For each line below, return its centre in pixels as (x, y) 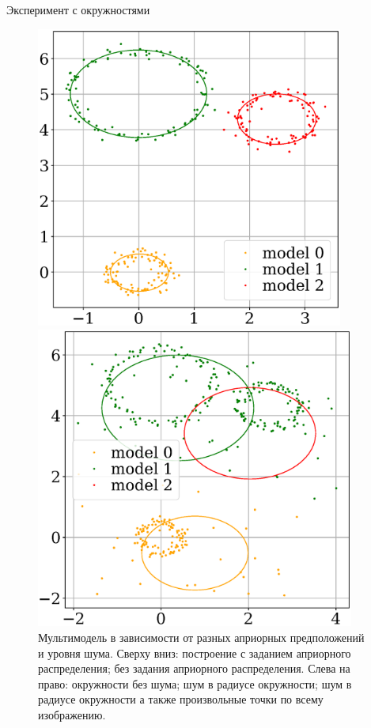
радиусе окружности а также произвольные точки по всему (181, 699)
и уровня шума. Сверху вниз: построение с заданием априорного (195, 653)
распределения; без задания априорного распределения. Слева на (194, 668)
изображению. (72, 714)
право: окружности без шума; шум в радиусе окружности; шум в (195, 683)
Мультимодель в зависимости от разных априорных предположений (201, 637)
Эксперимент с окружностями (78, 9)
